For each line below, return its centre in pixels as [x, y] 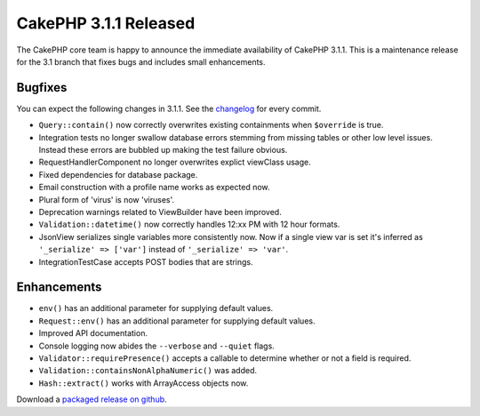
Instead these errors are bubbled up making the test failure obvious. [163, 150]
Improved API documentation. [93, 333]
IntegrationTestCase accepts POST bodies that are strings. [146, 261]
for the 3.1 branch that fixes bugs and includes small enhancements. [141, 61]
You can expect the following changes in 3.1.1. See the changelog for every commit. [169, 108]
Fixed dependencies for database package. [118, 174]
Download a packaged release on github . [92, 399]
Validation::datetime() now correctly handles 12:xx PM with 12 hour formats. [189, 224]
